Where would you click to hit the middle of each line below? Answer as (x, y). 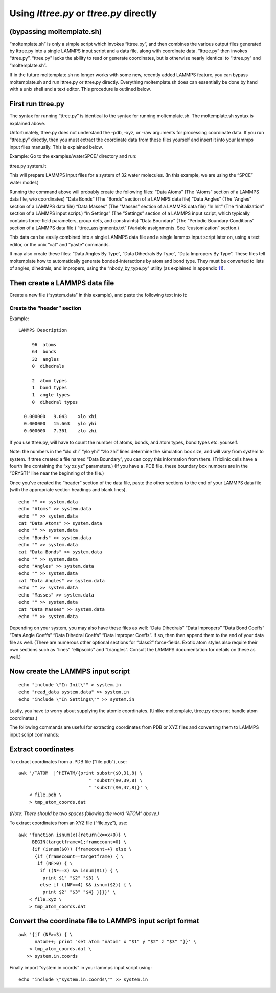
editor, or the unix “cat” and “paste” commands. (60, 244)
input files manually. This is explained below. (56, 147)
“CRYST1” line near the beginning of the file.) (57, 473)
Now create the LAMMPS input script (70, 671)
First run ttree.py (37, 104)
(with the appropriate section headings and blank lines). (68, 490)
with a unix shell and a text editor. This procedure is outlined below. (80, 89)
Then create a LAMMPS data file (62, 283)
